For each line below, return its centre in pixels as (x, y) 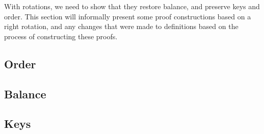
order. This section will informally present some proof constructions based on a (128, 16)
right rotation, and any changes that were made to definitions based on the (121, 26)
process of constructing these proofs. (61, 36)
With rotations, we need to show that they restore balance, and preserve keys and (132, 6)
